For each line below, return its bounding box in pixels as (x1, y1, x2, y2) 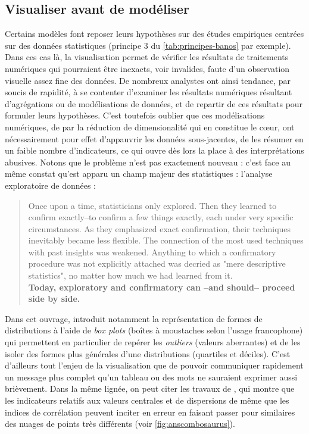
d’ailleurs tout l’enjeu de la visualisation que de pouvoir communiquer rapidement (5, 359, 304, 371)
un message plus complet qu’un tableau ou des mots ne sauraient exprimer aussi (5, 370, 298, 383)
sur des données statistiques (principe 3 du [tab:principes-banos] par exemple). (5, 39, 291, 51)
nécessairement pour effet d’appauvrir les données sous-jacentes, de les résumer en (5, 132, 304, 145)
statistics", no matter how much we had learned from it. (28, 269, 233, 282)
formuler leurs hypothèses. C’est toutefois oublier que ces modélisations (5, 109, 265, 121)
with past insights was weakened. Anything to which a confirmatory (28, 245, 276, 258)
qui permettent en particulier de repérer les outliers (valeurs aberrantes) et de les (5, 336, 301, 348)
